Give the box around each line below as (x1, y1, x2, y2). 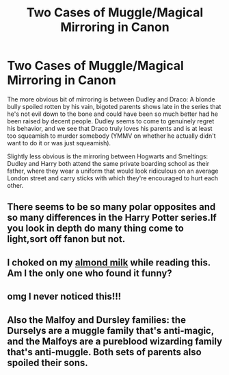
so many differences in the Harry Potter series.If (7, 212, 217, 223)
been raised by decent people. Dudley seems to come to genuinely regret (7, 117, 215, 125)
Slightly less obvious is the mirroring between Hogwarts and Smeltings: (7, 152, 208, 160)
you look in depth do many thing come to (7, 223, 185, 234)
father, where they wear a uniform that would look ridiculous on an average (7, 167, 219, 175)
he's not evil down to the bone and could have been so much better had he (7, 110, 219, 118)
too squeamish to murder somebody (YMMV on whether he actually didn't (7, 132, 217, 140)
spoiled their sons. (7, 356, 89, 368)
